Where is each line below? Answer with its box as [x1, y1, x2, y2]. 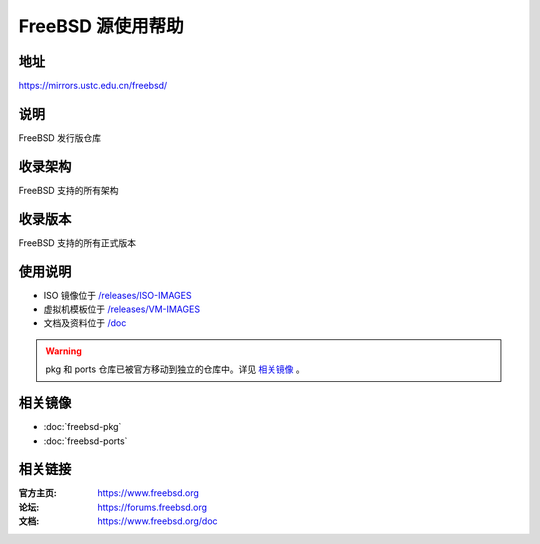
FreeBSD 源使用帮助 [18, 15, 184, 37]
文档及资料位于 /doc [43, 317, 127, 329]
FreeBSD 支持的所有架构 [18, 184, 119, 196]
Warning [45, 345, 82, 357]
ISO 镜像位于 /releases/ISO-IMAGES [43, 289, 192, 301]
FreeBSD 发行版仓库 [18, 131, 102, 144]
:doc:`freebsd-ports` [43, 435, 128, 447]
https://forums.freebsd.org [97, 501, 208, 513]
